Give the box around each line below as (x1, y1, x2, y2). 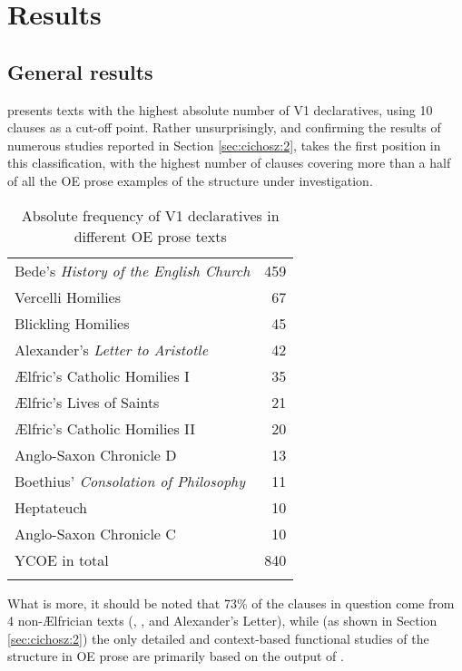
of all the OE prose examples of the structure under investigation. (7, 170, 373, 190)
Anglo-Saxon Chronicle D (15, 443, 177, 465)
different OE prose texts (74, 225, 227, 247)
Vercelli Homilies (15, 286, 122, 307)
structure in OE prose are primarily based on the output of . (7, 647, 344, 666)
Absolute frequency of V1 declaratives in (21, 204, 280, 226)
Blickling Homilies (15, 312, 130, 334)
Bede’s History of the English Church (15, 259, 251, 281)
